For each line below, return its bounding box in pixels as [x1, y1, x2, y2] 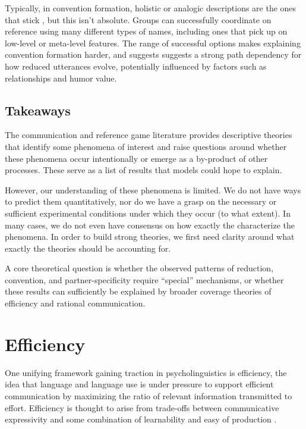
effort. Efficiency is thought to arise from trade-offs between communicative [5, 401, 279, 414]
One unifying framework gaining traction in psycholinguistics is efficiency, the [5, 366, 287, 378]
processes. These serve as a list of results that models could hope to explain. [5, 164, 282, 176]
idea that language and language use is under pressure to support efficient [5, 378, 274, 390]
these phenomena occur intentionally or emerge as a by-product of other [5, 152, 268, 164]
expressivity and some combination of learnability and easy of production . [5, 413, 277, 425]
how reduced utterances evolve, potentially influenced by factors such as [5, 60, 267, 72]
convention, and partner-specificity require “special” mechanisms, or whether [5, 273, 284, 286]
